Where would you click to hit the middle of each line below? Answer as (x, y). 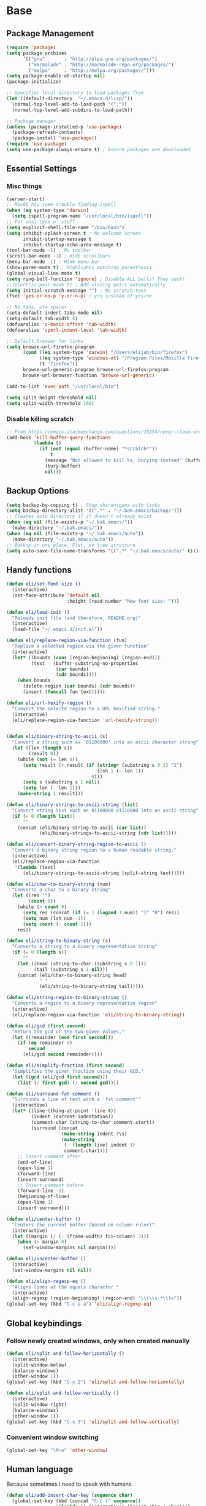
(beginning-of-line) (44, 1197)
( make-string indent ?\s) (94, 1134)
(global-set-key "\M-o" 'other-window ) (57, 1450)
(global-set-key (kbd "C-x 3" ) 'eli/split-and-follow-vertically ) (93, 1422)
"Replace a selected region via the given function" (81, 646)
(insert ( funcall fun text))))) (64, 692)
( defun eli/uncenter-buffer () (46, 1259)
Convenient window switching (53, 1437)
